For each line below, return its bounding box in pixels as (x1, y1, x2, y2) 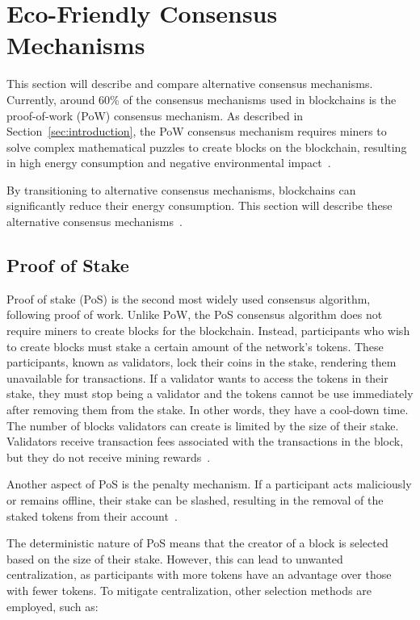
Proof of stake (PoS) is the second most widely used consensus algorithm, (6, 290, 371, 307)
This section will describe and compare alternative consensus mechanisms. (6, 75, 373, 92)
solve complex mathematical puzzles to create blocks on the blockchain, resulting (6, 138, 407, 155)
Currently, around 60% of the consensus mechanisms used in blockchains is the (6, 90, 397, 107)
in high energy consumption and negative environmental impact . (6, 154, 331, 171)
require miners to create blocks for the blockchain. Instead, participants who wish (6, 322, 410, 339)
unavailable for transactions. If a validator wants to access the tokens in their (6, 369, 388, 386)
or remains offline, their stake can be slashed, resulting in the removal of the (6, 491, 384, 508)
